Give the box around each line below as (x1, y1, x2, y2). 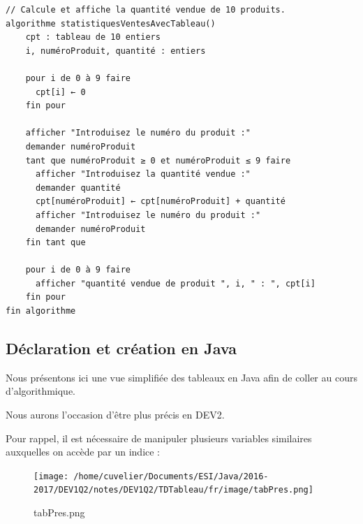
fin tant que (25, 238, 86, 248)
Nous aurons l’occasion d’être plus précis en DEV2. (6, 407, 225, 422)
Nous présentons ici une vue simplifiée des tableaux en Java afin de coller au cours (6, 370, 357, 384)
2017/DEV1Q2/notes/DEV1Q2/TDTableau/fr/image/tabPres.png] (34, 485, 313, 495)
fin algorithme (6, 306, 76, 316)
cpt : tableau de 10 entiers (25, 32, 161, 43)
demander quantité (35, 182, 121, 193)
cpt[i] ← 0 (35, 87, 86, 97)
